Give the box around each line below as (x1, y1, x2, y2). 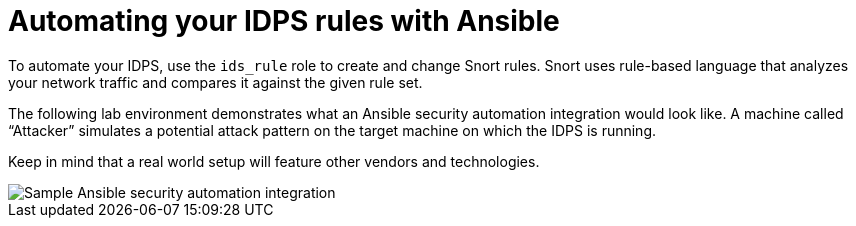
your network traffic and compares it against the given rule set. (8, 73, 423, 91)
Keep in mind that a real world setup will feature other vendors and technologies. (8, 152, 540, 170)
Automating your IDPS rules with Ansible (8, 4, 560, 38)
